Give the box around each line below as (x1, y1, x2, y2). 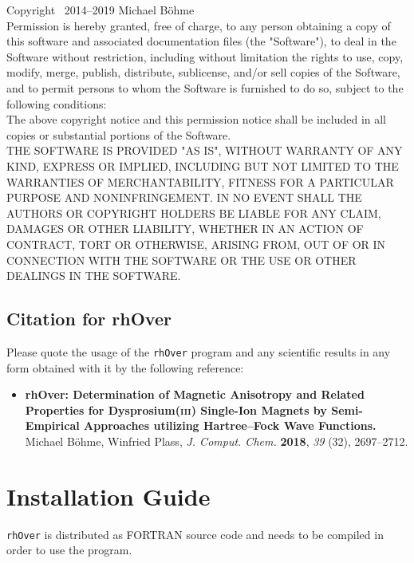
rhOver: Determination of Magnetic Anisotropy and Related (25, 386, 365, 403)
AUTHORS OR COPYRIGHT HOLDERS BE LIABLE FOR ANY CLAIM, (6, 204, 381, 221)
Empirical (25, 417, 80, 434)
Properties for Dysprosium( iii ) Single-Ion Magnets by (25, 401, 327, 418)
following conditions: (6, 95, 107, 112)
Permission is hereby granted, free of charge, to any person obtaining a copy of (6, 17, 391, 33)
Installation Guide (6, 479, 211, 512)
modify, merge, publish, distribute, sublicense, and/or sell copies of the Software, (6, 64, 400, 81)
